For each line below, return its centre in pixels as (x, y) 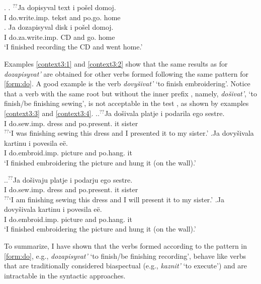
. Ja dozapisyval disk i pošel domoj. (59, 27)
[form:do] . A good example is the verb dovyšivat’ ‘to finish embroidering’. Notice (127, 83)
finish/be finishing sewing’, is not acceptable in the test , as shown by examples (126, 103)
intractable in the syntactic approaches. (65, 275)
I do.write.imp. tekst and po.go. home (62, 17)
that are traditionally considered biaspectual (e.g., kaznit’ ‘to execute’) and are (125, 266)
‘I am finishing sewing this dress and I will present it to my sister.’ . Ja (117, 199)
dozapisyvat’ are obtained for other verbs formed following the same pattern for (126, 73)
